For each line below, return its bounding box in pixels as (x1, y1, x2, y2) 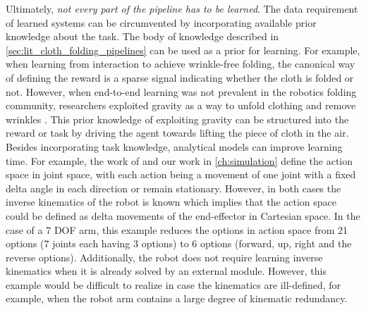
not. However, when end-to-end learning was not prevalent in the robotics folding (6, 84, 357, 99)
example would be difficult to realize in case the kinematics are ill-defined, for (6, 277, 341, 292)
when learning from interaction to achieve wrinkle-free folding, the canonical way (6, 56, 355, 71)
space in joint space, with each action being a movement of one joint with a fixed (6, 167, 356, 182)
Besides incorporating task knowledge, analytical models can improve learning (6, 139, 343, 154)
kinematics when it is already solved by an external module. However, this (6, 263, 327, 278)
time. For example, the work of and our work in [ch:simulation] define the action (6, 153, 353, 168)
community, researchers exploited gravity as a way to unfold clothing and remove (6, 98, 356, 113)
